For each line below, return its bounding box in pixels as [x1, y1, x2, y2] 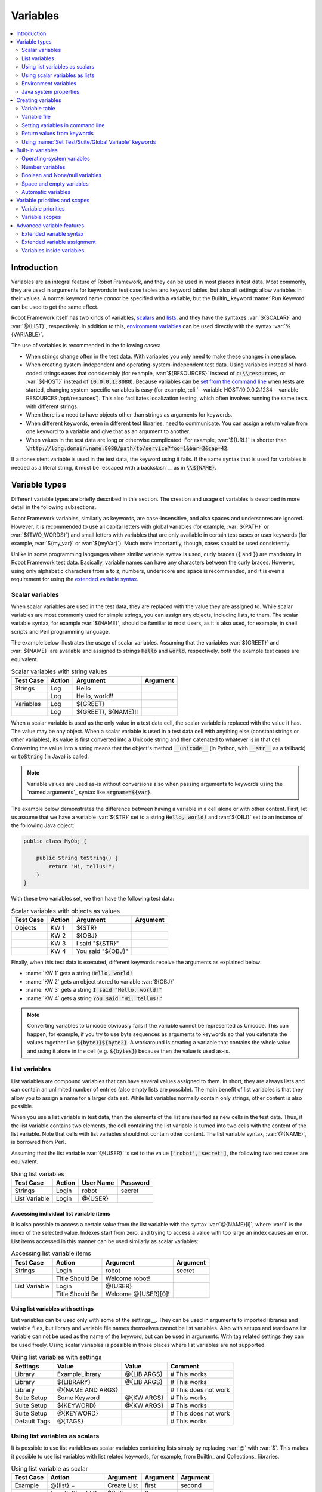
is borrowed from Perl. [11, 1139, 66, 1146]
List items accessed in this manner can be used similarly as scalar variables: [11, 1237, 199, 1244]
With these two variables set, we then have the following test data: [11, 895, 175, 902]
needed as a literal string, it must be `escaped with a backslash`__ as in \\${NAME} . [11, 464, 217, 471]
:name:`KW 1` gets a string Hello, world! [26, 970, 133, 977]
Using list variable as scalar [11, 1465, 88, 1473]
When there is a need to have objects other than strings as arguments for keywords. [26, 411, 233, 418]
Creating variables [16, 96, 62, 104]
